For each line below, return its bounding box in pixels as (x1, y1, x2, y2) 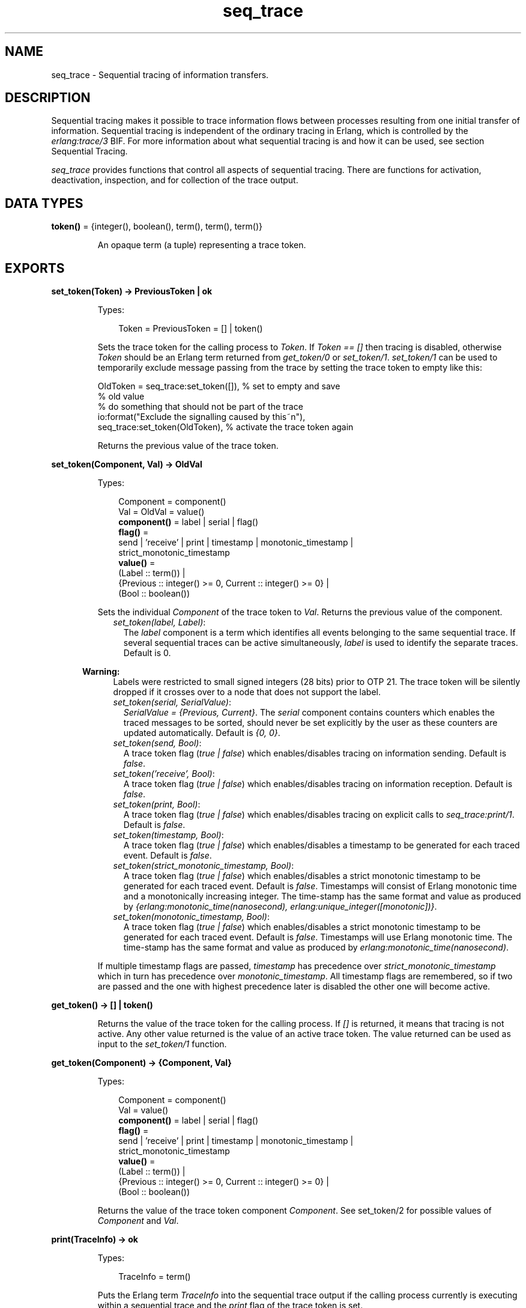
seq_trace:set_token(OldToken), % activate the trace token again (97, 422, 354, 433)
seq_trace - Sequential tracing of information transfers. (51, 69, 269, 80)
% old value (97, 391, 145, 402)
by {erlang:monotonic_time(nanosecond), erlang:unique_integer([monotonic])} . (123, 901, 437, 912)
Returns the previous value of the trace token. (97, 440, 279, 451)
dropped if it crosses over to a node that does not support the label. (113, 687, 381, 698)
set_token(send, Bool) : (113, 738, 202, 749)
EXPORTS (5, 260, 65, 276)
